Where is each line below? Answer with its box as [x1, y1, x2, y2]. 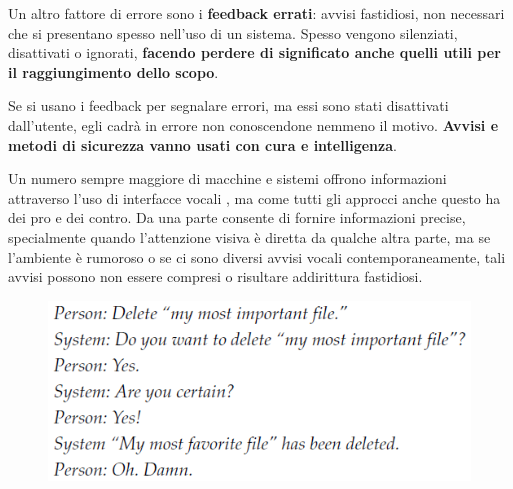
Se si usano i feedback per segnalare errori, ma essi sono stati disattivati [8, 95, 449, 116]
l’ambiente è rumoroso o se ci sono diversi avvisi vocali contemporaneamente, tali [8, 246, 506, 267]
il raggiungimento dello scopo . [8, 61, 219, 82]
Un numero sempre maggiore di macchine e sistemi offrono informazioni [8, 168, 447, 189]
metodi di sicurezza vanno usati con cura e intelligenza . [8, 134, 397, 155]
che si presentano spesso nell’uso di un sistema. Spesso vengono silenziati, [8, 22, 458, 43]
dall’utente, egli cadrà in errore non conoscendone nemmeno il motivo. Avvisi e [8, 114, 499, 135]
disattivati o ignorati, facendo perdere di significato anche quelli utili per [8, 42, 501, 63]
